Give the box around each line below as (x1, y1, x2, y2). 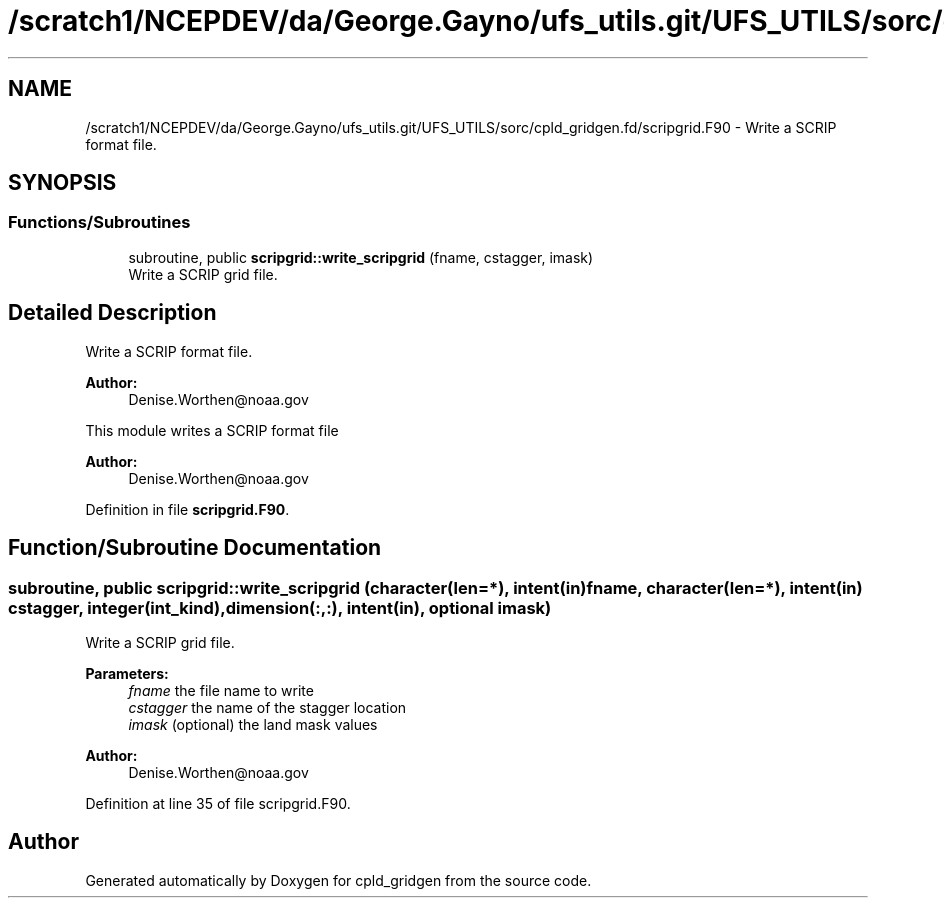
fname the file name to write (128, 681, 314, 699)
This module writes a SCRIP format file (85, 421, 339, 439)
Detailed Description (8, 300, 217, 326)
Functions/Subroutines (8, 212, 191, 233)
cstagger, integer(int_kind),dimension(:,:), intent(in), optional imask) (8, 597, 552, 618)
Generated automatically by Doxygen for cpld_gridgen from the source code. (85, 871, 592, 889)
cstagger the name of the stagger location (128, 698, 407, 716)
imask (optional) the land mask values (128, 715, 378, 733)
